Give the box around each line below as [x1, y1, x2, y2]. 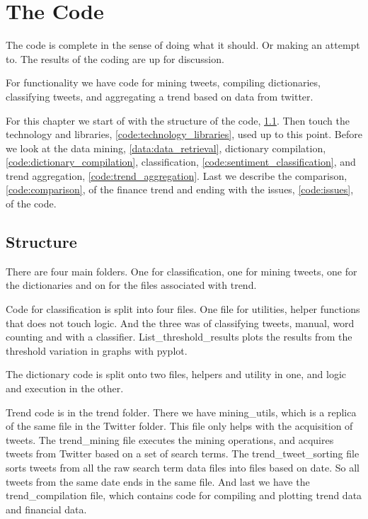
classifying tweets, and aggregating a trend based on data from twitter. [6, 89, 314, 103]
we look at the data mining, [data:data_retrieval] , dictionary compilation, [6, 140, 326, 155]
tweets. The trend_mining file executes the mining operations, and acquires [6, 432, 334, 447]
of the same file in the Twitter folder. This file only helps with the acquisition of [6, 418, 353, 433]
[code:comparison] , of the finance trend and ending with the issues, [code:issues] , [6, 182, 354, 197]
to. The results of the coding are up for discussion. [6, 51, 224, 66]
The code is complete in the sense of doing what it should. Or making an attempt [6, 38, 360, 52]
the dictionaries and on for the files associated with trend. [6, 278, 257, 292]
